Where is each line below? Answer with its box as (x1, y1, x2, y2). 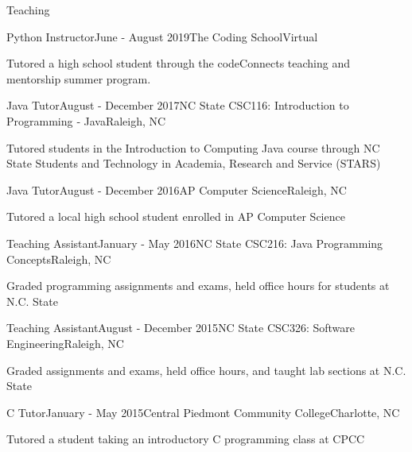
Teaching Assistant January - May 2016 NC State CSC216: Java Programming (6, 234, 383, 251)
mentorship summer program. (6, 70, 151, 87)
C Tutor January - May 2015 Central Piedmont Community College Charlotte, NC (6, 404, 400, 420)
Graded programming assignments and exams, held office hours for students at (6, 277, 390, 294)
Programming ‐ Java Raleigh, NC (6, 112, 166, 129)
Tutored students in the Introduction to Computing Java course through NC (6, 139, 380, 156)
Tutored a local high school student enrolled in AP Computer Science (6, 208, 345, 225)
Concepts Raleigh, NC (6, 250, 111, 267)
